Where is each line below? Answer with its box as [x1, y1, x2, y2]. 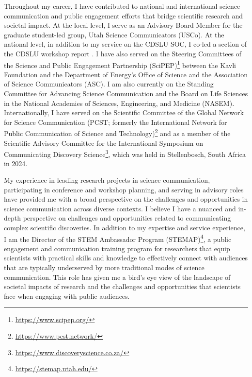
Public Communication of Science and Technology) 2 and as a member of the [4, 127, 231, 138]
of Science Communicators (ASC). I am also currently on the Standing [4, 79, 214, 89]
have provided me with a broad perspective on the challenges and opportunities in [4, 194, 248, 204]
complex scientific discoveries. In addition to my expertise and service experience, [4, 223, 245, 233]
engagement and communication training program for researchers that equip [4, 243, 230, 253]
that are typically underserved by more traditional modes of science [4, 262, 205, 273]
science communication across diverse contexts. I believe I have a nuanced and [4, 203, 236, 213]
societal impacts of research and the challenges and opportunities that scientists [4, 281, 241, 291]
